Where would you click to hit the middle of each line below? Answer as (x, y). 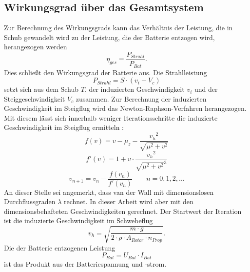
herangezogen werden (36, 47)
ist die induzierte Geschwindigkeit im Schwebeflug (78, 220)
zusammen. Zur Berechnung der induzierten (141, 98)
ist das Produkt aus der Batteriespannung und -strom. (85, 263)
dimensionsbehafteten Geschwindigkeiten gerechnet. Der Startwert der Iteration (123, 211)
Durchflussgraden (30, 201)
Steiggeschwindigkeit (35, 98)
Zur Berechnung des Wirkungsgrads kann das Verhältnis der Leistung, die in (118, 28)
